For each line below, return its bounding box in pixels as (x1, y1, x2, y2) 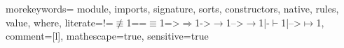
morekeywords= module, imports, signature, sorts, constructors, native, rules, (6, 1, 339, 15)
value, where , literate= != (6, 15, 113, 29)
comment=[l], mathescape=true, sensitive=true (6, 29, 209, 43)
